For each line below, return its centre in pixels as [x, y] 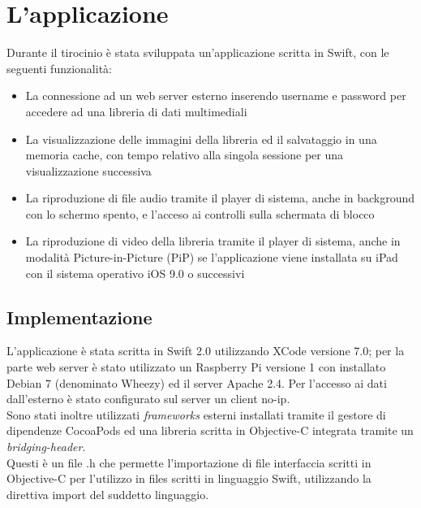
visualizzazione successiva [88, 170]
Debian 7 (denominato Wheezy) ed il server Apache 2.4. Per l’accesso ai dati [197, 382]
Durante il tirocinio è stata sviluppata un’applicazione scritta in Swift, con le [198, 52]
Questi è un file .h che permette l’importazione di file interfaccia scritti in [189, 462]
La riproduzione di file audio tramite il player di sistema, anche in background [220, 198]
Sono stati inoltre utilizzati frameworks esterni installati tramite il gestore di [196, 414]
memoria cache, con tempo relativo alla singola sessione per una [185, 155]
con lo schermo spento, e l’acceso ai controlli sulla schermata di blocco [200, 213]
